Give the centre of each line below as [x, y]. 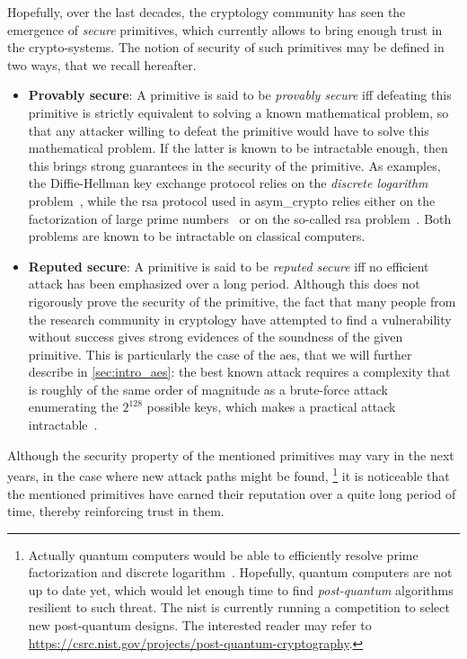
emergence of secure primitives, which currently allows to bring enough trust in [225, 29]
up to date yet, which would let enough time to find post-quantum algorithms [241, 589]
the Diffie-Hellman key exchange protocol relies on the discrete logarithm [228, 183]
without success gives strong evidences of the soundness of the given [216, 337]
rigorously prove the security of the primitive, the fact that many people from [242, 301]
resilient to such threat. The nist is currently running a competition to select [239, 607]
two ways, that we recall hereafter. [102, 64]
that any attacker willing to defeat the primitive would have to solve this [229, 130]
